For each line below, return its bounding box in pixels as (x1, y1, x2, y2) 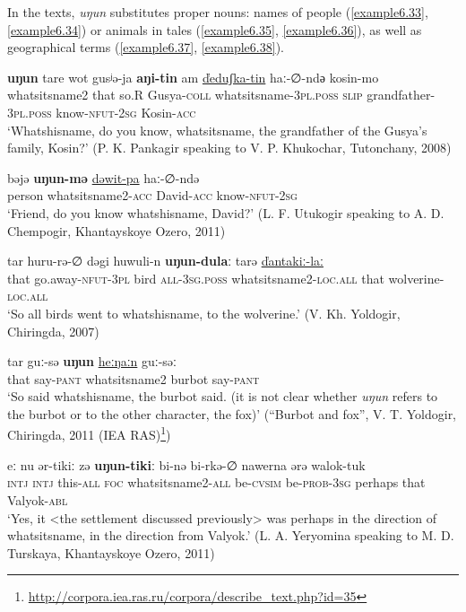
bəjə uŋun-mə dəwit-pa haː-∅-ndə (7, 168, 200, 187)
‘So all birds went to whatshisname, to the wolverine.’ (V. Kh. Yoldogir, (7, 303, 401, 322)
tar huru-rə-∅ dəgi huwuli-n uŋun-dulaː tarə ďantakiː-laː (7, 251, 324, 270)
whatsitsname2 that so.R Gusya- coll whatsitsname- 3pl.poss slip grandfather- (7, 85, 436, 104)
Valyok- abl (7, 490, 68, 509)
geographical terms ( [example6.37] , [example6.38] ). (7, 38, 284, 57)
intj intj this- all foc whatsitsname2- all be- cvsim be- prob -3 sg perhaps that (7, 473, 426, 492)
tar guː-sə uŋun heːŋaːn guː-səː (7, 352, 177, 371)
